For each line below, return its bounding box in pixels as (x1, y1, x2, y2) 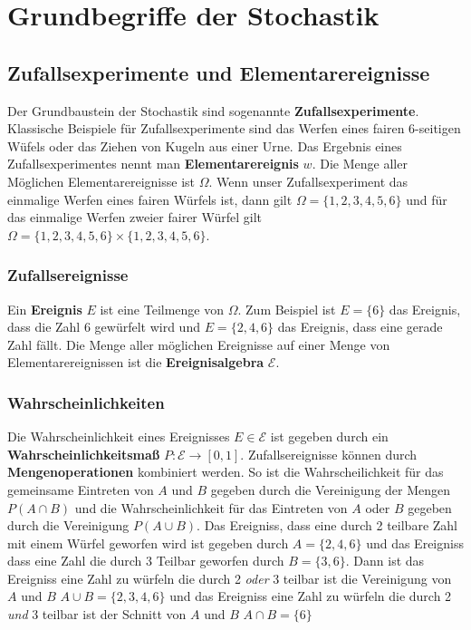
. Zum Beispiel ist (237, 299, 336, 318)
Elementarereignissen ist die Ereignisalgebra (7, 353, 264, 372)
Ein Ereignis (7, 299, 82, 318)
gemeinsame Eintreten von (7, 480, 154, 499)
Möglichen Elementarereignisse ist (7, 171, 195, 190)
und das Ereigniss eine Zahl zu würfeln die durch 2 (169, 586, 452, 606)
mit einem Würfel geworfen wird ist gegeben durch (7, 533, 289, 552)
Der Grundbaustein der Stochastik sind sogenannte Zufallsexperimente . (7, 101, 419, 120)
